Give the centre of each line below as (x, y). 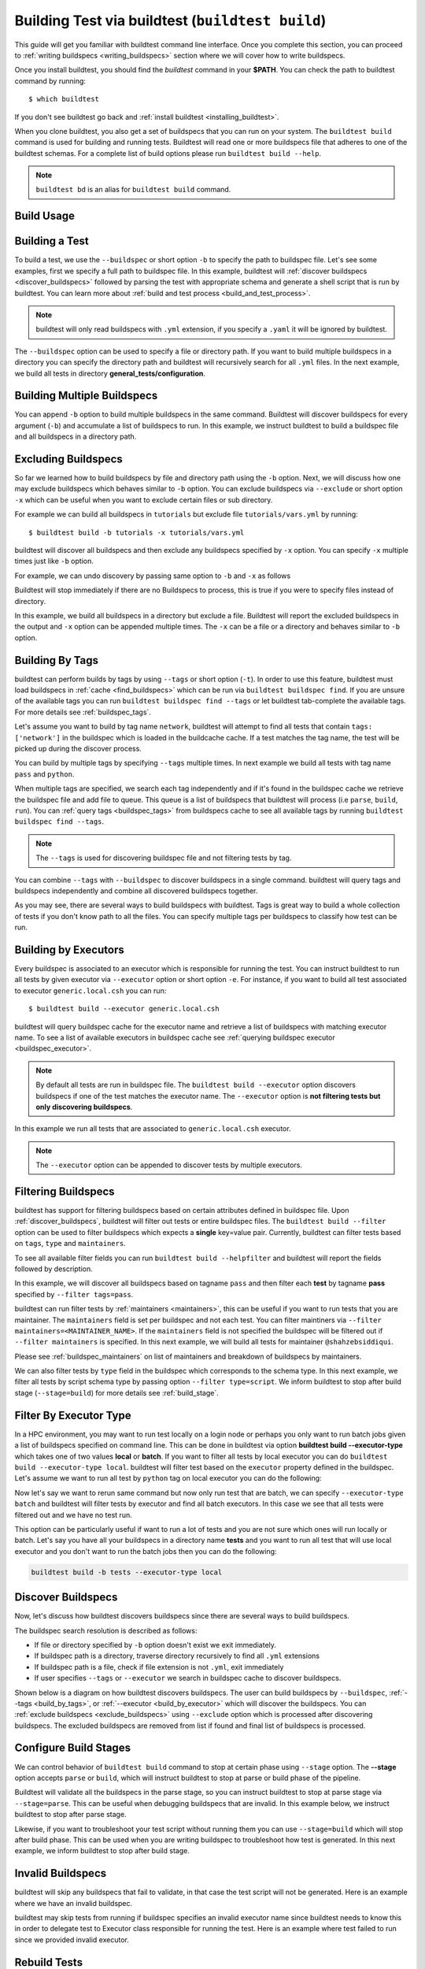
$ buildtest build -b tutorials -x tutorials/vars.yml (137, 532)
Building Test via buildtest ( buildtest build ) (170, 20)
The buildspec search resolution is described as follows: (106, 1630)
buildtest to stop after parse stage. (70, 1815)
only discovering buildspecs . (84, 1107)
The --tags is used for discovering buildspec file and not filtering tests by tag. (164, 858)
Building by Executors (70, 949)
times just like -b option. (54, 561)
